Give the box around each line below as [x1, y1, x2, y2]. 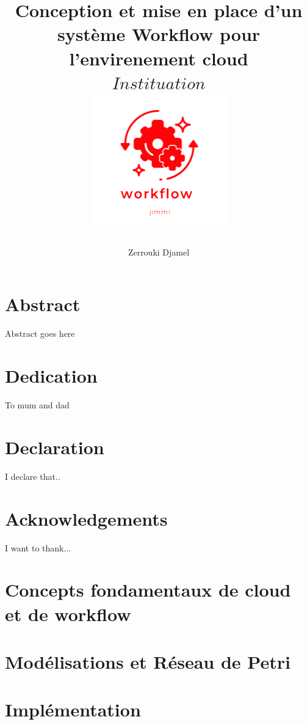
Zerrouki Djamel [128, 245, 190, 258]
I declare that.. [5, 469, 60, 482]
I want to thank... [5, 541, 71, 554]
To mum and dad [5, 399, 70, 411]
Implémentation [5, 697, 141, 722]
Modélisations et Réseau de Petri [5, 649, 291, 674]
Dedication [5, 363, 98, 388]
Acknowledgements [5, 506, 168, 531]
